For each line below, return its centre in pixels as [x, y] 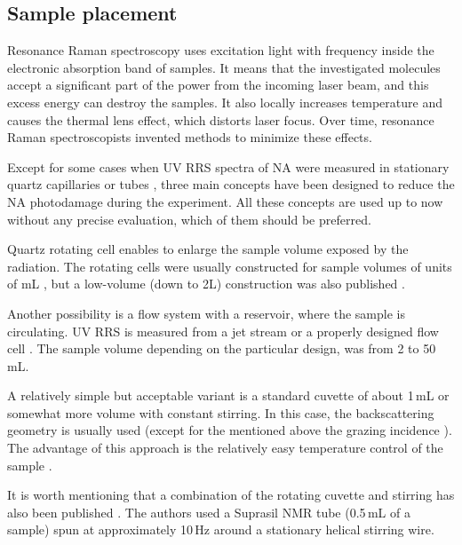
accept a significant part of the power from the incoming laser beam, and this [218, 85]
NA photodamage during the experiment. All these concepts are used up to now [225, 201]
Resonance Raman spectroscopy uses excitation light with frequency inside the [221, 50]
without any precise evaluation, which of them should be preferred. [189, 219]
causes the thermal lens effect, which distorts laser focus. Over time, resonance [221, 119]
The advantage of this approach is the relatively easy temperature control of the [225, 448]
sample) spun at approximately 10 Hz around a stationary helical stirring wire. [221, 529]
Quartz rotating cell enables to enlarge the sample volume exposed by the [208, 249]
